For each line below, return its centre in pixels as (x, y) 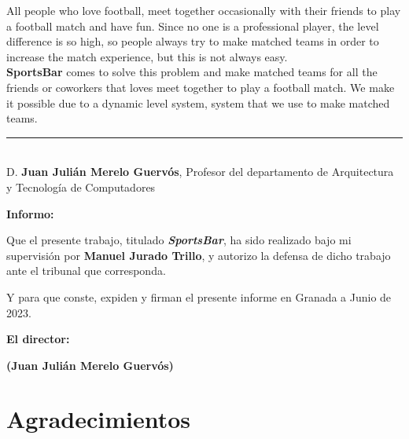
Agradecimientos (99, 419)
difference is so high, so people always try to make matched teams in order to (193, 41)
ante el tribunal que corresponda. (86, 271)
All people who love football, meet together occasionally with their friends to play (204, 10)
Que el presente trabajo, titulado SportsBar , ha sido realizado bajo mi (179, 240)
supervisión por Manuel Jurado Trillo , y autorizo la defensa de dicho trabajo (199, 255)
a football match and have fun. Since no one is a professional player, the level (193, 26)
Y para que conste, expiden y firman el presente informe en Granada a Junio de (199, 296)
